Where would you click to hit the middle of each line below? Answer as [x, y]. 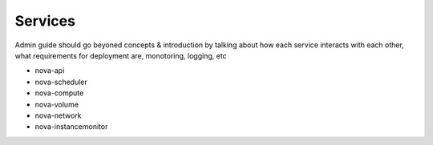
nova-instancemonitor [71, 127]
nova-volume [57, 104]
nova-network [58, 115]
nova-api [50, 70]
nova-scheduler [61, 82]
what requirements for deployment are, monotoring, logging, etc [121, 55]
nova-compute [59, 93]
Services [45, 21]
